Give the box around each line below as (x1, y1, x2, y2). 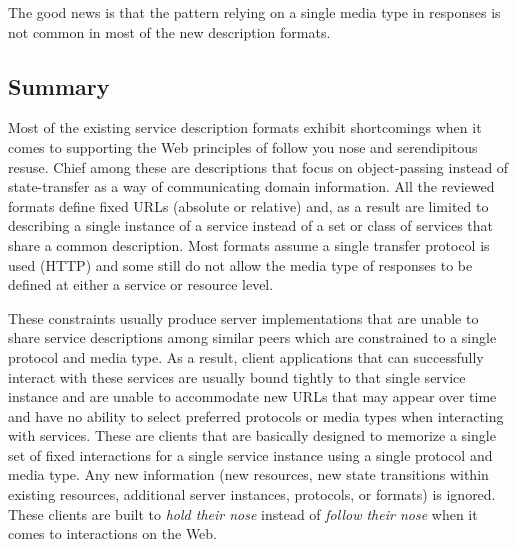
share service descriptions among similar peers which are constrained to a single (8, 327, 497, 348)
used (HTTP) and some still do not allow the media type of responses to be (8, 254, 473, 275)
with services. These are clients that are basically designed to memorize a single (8, 425, 496, 446)
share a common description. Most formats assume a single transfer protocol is (8, 234, 490, 255)
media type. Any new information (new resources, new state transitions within (8, 464, 489, 485)
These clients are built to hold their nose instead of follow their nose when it (8, 503, 478, 524)
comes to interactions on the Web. (8, 523, 218, 544)
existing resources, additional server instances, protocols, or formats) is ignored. (8, 484, 496, 505)
